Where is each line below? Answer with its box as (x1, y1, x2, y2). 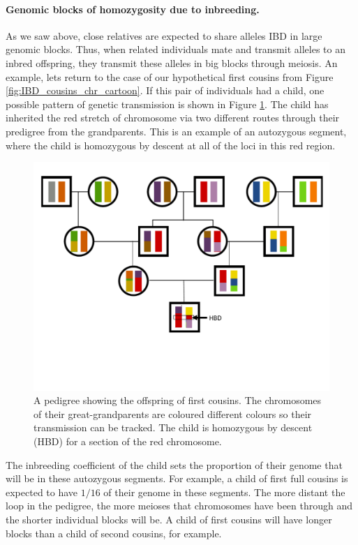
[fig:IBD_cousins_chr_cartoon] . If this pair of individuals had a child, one (6, 83, 325, 98)
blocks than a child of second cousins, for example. (6, 525, 222, 540)
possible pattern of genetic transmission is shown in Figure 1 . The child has (6, 96, 329, 111)
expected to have (6, 484, 78, 499)
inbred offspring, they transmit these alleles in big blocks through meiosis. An (6, 55, 338, 70)
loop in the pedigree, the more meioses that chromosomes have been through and (6, 498, 353, 513)
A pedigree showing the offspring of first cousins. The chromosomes (33, 393, 322, 408)
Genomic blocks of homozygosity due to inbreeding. (6, 1, 260, 16)
